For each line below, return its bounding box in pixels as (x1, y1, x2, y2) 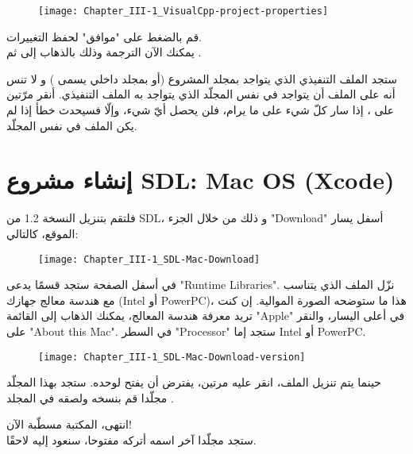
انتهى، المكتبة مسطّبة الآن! (6, 416, 132, 433)
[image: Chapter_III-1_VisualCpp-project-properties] (38, 6, 329, 17)
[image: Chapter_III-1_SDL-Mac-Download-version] (38, 351, 306, 363)
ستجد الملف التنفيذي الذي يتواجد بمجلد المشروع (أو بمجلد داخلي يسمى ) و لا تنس (6, 70, 397, 87)
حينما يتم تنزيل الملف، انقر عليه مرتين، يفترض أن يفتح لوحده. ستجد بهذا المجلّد (6, 374, 381, 391)
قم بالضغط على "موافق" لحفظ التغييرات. (6, 28, 203, 44)
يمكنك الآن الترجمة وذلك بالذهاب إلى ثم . (6, 44, 202, 60)
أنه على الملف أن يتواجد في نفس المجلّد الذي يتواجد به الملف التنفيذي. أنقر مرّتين (6, 86, 396, 102)
